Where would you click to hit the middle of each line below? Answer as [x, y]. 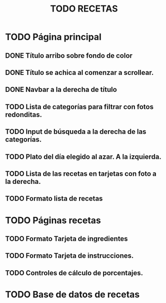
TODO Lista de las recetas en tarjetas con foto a [81, 174]
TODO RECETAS [84, 9]
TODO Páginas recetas [53, 220]
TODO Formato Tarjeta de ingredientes [67, 238]
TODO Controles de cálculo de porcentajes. [74, 273]
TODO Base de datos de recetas [72, 294]
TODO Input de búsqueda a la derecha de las [76, 132]
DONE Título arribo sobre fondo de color [69, 56]
